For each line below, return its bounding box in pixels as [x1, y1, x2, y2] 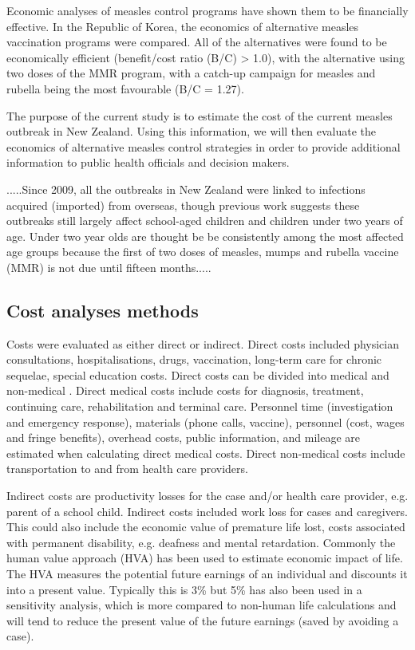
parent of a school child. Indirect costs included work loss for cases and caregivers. [6, 502, 408, 519]
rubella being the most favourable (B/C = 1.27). [6, 80, 244, 97]
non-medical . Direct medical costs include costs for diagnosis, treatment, [6, 382, 364, 399]
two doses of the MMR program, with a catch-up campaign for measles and [6, 65, 376, 81]
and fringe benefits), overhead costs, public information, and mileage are [6, 429, 360, 446]
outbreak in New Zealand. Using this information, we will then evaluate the [6, 123, 377, 140]
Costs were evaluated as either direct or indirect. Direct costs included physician [6, 335, 400, 352]
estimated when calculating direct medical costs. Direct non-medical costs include [6, 444, 405, 461]
